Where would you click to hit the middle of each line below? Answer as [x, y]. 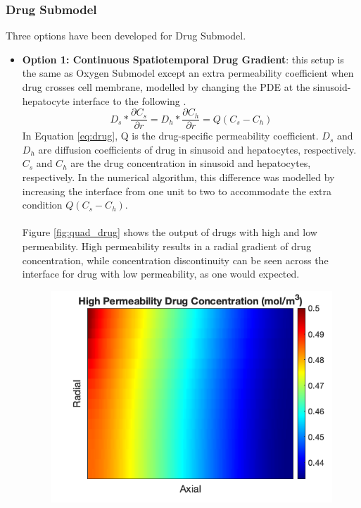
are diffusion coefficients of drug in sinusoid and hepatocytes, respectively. [197, 149]
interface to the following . [129, 100]
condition [42, 205]
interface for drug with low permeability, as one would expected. [161, 274]
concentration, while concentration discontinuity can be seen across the [175, 260]
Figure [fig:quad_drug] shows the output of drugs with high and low [170, 232]
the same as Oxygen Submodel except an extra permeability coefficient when [188, 73]
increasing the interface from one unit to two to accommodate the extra [177, 191]
